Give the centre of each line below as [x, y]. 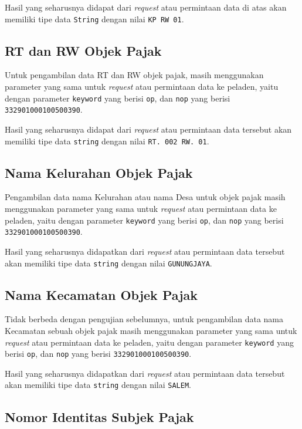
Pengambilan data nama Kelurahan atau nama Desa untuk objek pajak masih [145, 197]
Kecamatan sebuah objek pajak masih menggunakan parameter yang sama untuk [151, 330]
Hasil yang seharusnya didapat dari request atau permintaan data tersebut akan [148, 129]
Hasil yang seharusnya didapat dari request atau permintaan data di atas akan [146, 7]
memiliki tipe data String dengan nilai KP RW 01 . [94, 18]
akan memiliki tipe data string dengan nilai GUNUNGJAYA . [108, 263]
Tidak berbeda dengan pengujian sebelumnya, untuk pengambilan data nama [144, 319]
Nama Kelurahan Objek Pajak [99, 172]
